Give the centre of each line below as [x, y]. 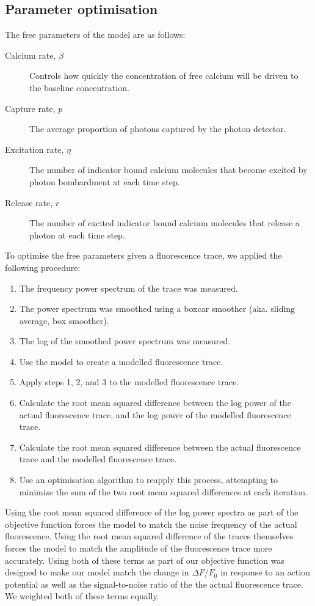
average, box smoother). [64, 320]
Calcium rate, [31, 55]
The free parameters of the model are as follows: [95, 35]
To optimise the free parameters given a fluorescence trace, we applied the [143, 255]
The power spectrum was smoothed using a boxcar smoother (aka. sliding [157, 309]
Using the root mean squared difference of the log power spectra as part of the [152, 512]
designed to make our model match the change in [97, 572]
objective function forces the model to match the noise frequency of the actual [151, 524]
